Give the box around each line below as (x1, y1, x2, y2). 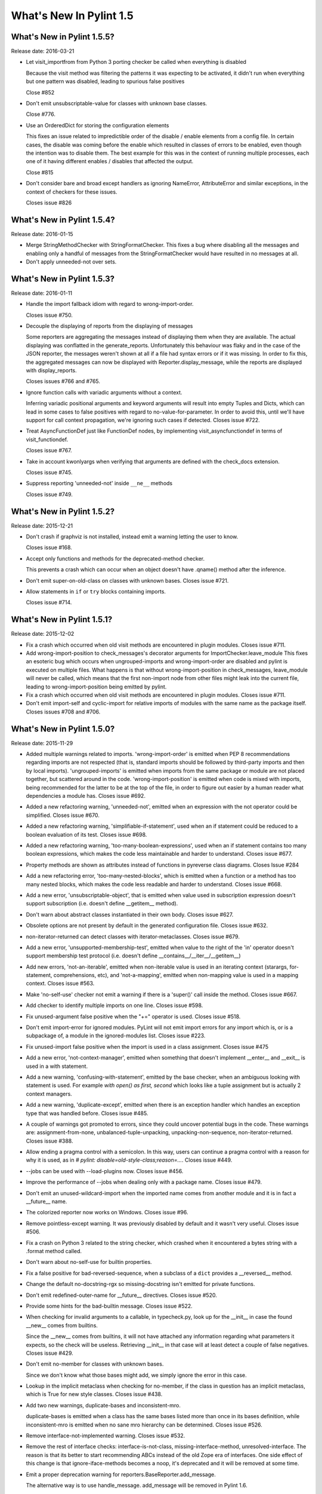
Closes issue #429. (26, 1349, 74, 1357)
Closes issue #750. (26, 311, 73, 319)
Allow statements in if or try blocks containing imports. (26, 587, 166, 595)
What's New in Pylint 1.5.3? (11, 274, 114, 284)
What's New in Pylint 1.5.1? (11, 614, 113, 624)
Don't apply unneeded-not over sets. (26, 258, 117, 265)
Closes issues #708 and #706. (26, 708, 101, 715)
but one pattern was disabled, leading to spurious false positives (26, 78, 185, 85)
